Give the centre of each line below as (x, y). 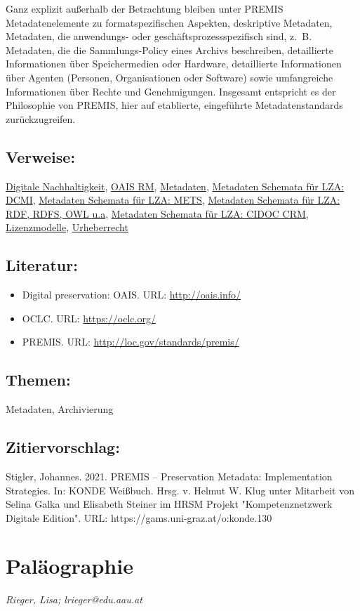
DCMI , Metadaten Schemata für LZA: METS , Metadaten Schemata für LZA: (173, 200)
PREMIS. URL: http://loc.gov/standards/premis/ (131, 342)
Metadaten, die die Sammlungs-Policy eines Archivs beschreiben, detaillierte (169, 50)
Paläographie (69, 566)
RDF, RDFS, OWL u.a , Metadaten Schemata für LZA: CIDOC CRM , (157, 213)
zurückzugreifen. (41, 118)
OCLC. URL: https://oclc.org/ (89, 318)
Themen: (38, 380)
